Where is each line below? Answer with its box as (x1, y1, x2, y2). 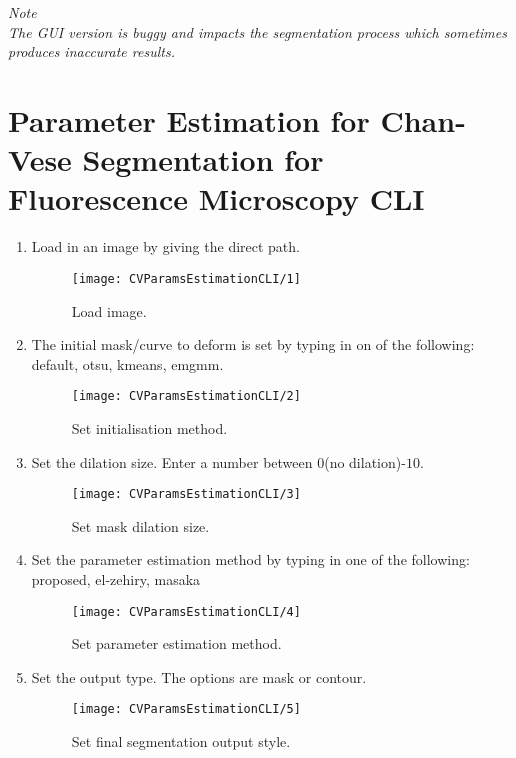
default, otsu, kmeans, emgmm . (31, 353, 224, 374)
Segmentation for (82, 139, 324, 180)
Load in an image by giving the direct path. (31, 236, 300, 257)
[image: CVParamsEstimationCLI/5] (71, 702, 301, 717)
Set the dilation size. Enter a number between (31, 451, 313, 472)
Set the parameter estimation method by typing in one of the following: (31, 549, 470, 570)
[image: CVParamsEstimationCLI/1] (71, 271, 301, 286)
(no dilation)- (324, 451, 406, 472)
